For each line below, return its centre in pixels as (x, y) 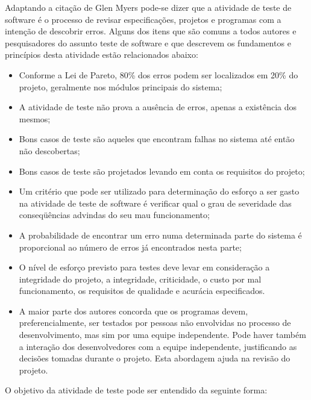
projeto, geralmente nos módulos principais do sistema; (121, 86)
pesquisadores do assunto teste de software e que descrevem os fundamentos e (148, 42)
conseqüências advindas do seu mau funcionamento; (114, 215)
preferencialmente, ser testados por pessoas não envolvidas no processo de (155, 323)
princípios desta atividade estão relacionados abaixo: (102, 55)
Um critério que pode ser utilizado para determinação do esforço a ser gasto (159, 191)
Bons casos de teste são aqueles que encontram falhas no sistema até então (157, 139)
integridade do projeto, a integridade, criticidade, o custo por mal (140, 279)
